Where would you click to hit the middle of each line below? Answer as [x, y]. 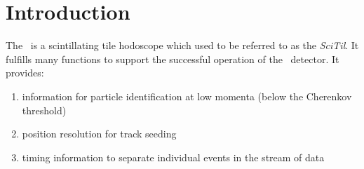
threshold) [44, 110]
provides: [25, 73]
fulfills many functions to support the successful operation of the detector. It [173, 59]
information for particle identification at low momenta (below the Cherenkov [187, 96]
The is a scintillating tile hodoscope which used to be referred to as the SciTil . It [182, 45]
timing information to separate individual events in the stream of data [173, 157]
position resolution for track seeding [99, 134]
